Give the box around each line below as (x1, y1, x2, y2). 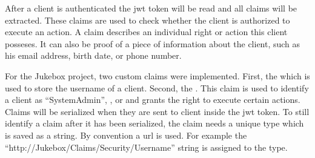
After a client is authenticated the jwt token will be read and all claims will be (5, 2, 297, 14)
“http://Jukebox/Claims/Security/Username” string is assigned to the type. (5, 140, 288, 153)
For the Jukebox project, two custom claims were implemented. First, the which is (5, 69, 310, 82)
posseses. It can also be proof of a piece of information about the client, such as (5, 37, 300, 50)
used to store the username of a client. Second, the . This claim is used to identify (5, 81, 309, 94)
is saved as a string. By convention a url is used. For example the (5, 128, 247, 141)
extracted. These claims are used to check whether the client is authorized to (5, 13, 290, 26)
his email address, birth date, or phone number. (5, 49, 182, 62)
